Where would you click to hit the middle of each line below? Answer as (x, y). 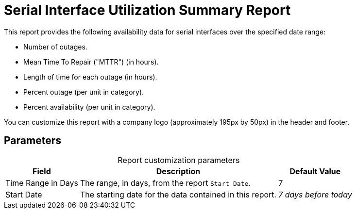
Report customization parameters (179, 160)
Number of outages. (55, 47)
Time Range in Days (42, 183)
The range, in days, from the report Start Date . (165, 183)
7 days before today (315, 194)
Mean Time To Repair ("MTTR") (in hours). (91, 62)
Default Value (315, 171)
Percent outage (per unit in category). (84, 92)
